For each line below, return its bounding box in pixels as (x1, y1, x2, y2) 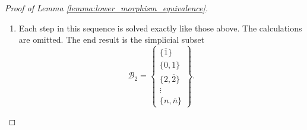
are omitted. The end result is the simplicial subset (18, 33, 205, 46)
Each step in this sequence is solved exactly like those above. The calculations (18, 21, 302, 34)
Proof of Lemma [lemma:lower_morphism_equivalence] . (5, 2, 208, 14)
